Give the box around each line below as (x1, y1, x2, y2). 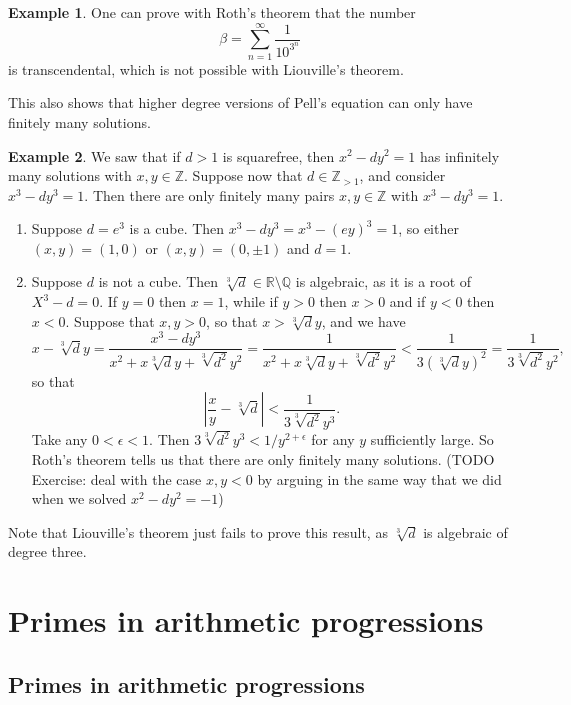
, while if (224, 291, 278, 312)
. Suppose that (65, 310, 155, 331)
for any (311, 429, 355, 450)
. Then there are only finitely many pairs (84, 184, 335, 205)
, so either (398, 218, 459, 239)
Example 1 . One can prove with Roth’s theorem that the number (8, 2, 416, 22)
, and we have (321, 310, 406, 331)
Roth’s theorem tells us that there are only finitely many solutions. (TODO (31, 448, 495, 469)
